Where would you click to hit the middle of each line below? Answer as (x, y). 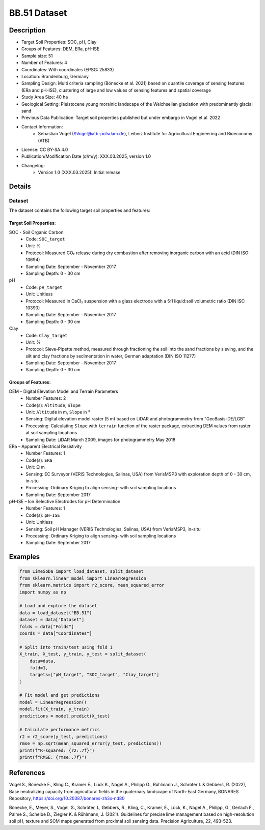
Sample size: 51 (37, 56)
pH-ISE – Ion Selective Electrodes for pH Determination (65, 502)
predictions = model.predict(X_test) (65, 716)
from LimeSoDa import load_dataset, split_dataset (82, 571)
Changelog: (33, 165)
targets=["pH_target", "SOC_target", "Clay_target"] (94, 675)
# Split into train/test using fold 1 (66, 647)
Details (20, 186)
